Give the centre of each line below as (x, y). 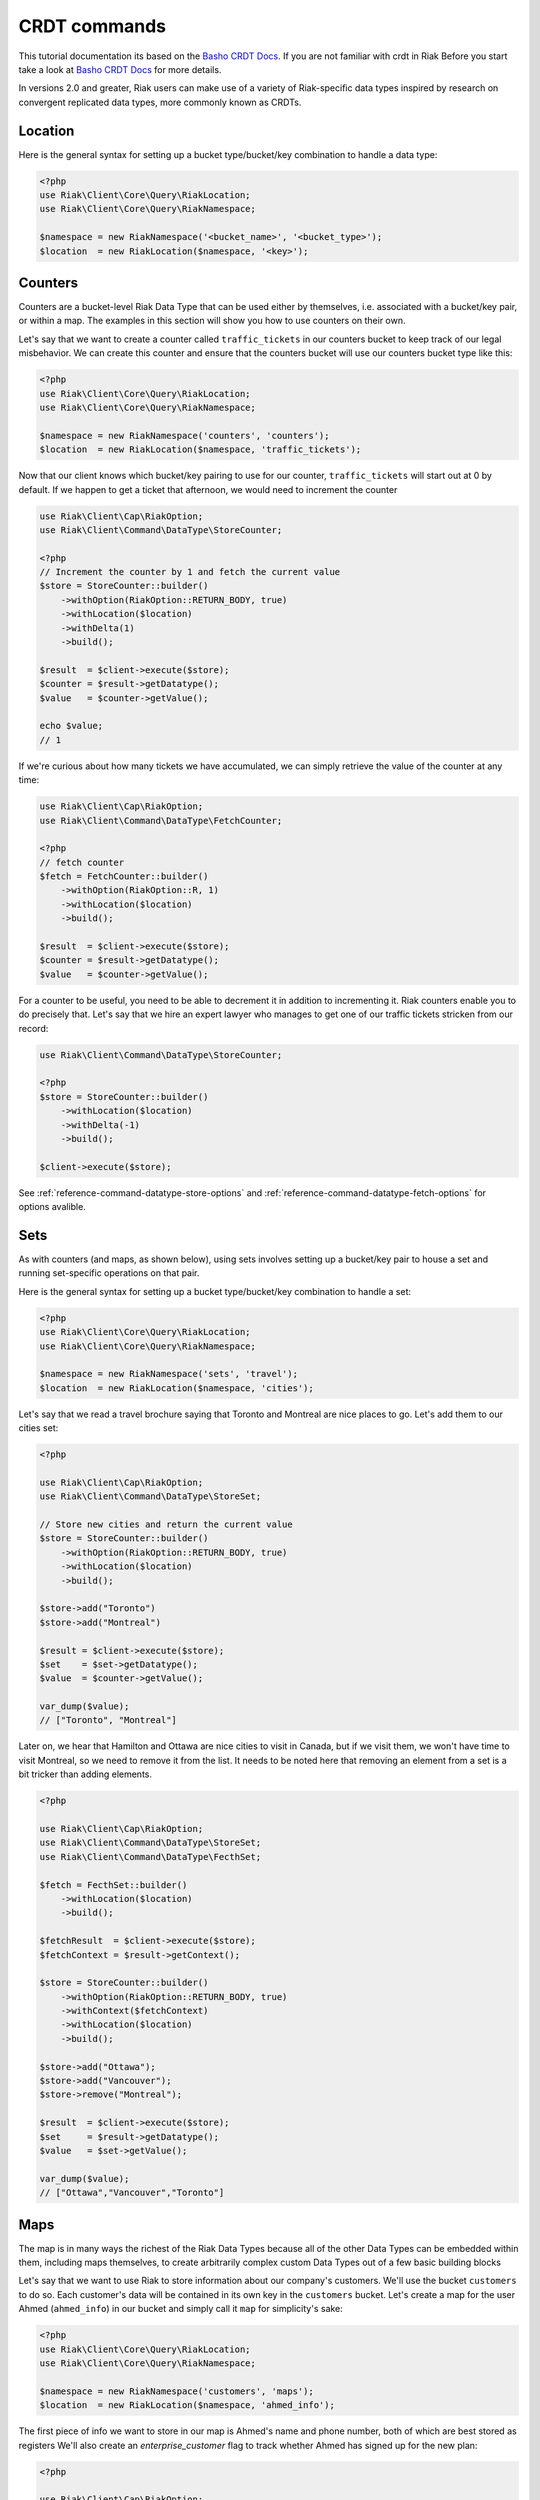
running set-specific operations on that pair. (109, 1273)
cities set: (38, 1428)
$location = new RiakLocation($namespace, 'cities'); (176, 1388)
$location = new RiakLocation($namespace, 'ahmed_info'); (187, 2405)
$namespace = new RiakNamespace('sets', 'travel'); (169, 1374)
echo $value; (71, 726)
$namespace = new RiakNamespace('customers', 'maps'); (176, 2391)
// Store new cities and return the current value (166, 1524)
